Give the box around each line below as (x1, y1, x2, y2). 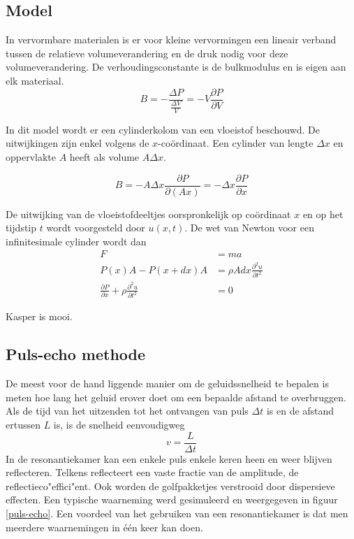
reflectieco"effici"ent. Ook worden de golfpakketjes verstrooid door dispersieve (6, 478, 335, 493)
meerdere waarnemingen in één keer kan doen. (6, 519, 203, 534)
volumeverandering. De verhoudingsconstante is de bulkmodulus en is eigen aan (6, 59, 346, 74)
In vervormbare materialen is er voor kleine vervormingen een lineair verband (6, 32, 337, 47)
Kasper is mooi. (6, 309, 73, 324)
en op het (302, 206, 344, 221)
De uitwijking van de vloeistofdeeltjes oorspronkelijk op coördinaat (6, 206, 291, 221)
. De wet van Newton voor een (184, 220, 314, 235)
